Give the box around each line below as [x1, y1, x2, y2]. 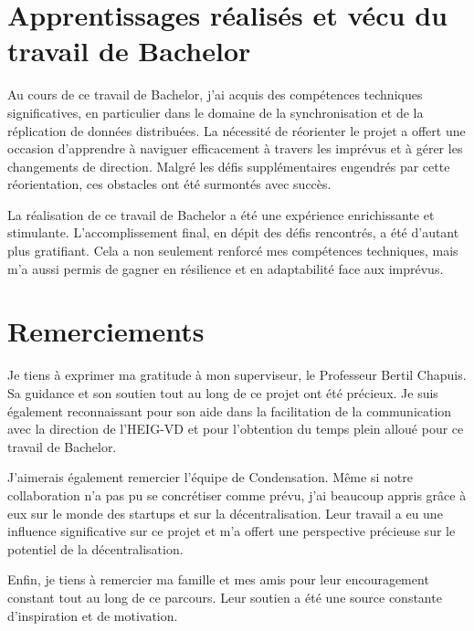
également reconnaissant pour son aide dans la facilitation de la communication [7, 401, 452, 420]
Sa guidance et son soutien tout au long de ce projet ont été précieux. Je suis [7, 383, 438, 402]
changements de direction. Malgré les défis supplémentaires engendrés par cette [7, 156, 450, 175]
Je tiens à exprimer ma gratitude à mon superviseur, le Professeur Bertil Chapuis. [7, 365, 467, 384]
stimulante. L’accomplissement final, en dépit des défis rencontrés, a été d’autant [7, 223, 459, 242]
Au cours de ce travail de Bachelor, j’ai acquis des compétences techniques [7, 85, 423, 104]
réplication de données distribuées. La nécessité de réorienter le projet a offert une [7, 121, 466, 140]
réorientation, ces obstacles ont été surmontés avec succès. [7, 174, 332, 194]
